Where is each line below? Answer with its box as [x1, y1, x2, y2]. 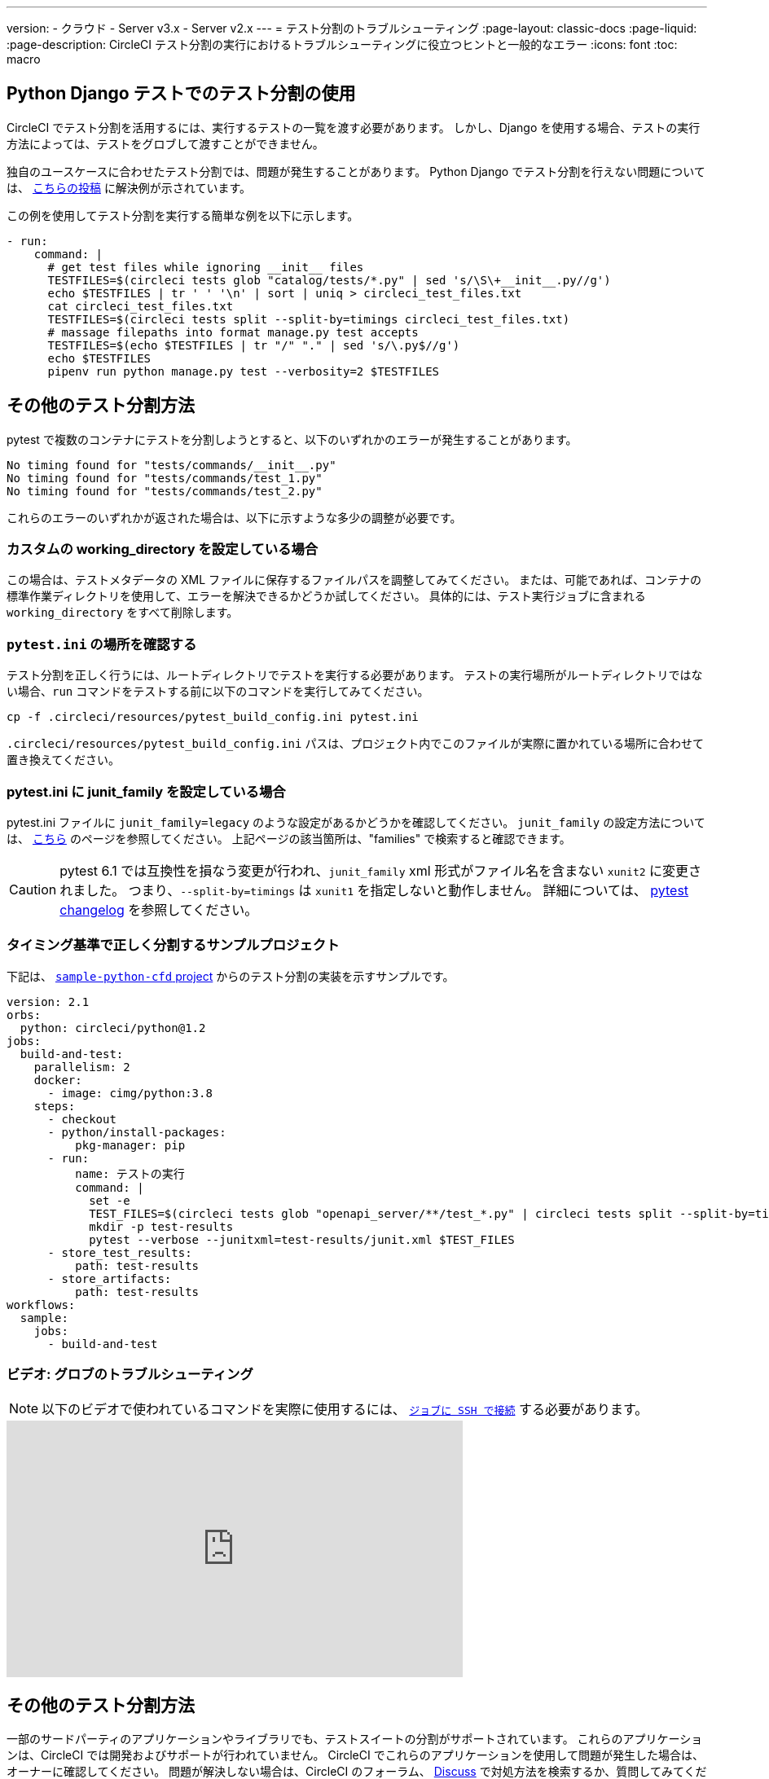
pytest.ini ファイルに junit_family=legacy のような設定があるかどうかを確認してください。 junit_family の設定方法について [7, 815, 705, 829]
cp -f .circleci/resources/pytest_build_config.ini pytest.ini [7, 710, 419, 724]
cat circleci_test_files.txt [47, 299, 234, 313]
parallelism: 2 [33, 1060, 130, 1074]
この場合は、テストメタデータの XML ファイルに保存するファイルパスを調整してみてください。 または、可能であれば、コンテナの [7, 573, 701, 587]
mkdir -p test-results [89, 1219, 234, 1233]
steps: [33, 1099, 76, 1113]
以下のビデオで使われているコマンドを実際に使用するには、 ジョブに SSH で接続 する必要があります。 [42, 1401, 648, 1418]
